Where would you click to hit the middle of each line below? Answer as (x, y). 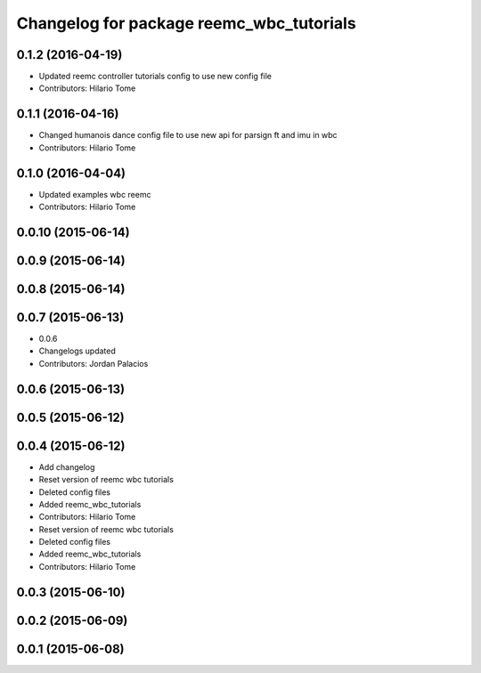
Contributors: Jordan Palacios (94, 363)
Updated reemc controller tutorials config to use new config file (155, 77)
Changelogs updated (77, 351)
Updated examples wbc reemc (95, 194)
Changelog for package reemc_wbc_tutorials (186, 23)
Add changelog (67, 466)
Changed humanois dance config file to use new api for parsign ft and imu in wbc (188, 135)
